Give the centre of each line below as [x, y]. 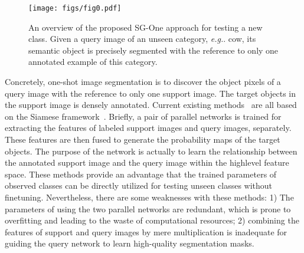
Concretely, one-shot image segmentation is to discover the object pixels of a [143, 82]
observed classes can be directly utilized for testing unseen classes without [139, 185]
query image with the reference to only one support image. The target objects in [151, 93]
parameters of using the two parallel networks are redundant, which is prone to [148, 208]
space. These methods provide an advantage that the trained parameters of [141, 174]
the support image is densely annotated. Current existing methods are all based [151, 105]
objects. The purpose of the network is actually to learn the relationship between [151, 151]
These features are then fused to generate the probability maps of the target [143, 139]
